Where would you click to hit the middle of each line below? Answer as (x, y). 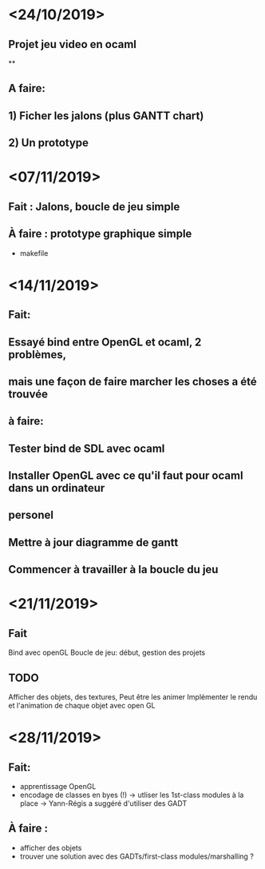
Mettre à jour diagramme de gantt (93, 542)
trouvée (28, 394)
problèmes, (38, 355)
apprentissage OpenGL (58, 787)
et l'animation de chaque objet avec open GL (82, 706)
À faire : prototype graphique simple (100, 234)
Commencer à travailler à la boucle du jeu (113, 570)
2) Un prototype (49, 143)
